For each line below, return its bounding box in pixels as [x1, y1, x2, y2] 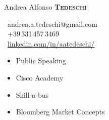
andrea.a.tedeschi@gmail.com [8, 18, 97, 29]
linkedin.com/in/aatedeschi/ [8, 38, 95, 49]
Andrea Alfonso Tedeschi [4, 2, 87, 12]
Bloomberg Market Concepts [16, 106, 105, 117]
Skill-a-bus [16, 89, 49, 100]
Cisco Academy [16, 72, 64, 83]
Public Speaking [16, 55, 66, 66]
